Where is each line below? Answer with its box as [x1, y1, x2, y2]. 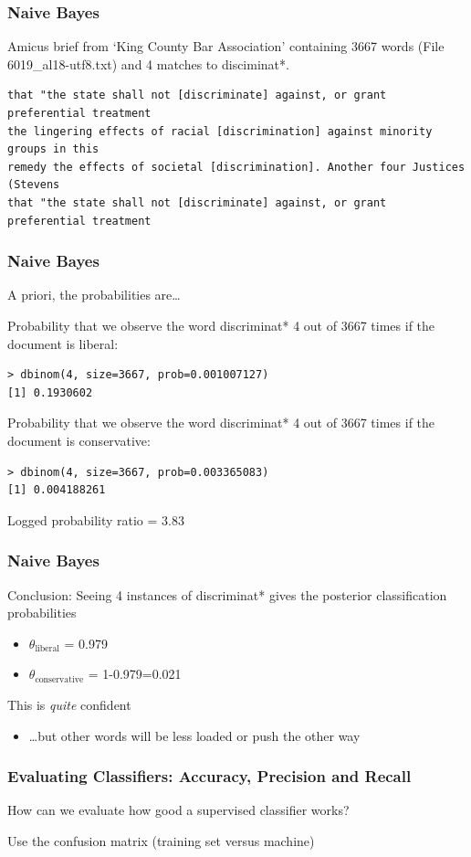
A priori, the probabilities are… [7, 285, 181, 304]
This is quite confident [7, 694, 131, 714]
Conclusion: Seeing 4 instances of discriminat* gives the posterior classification [7, 585, 447, 604]
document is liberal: [7, 333, 119, 353]
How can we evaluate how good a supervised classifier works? [7, 800, 350, 820]
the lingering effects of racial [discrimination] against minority [7, 124, 433, 138]
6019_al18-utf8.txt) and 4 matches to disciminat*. [7, 54, 289, 73]
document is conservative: [7, 430, 151, 450]
